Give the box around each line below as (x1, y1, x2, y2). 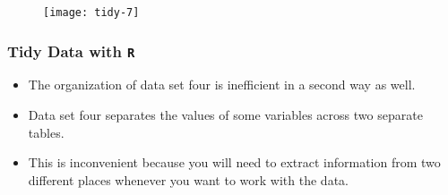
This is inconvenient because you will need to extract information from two (28, 153, 441, 172)
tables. (28, 123, 65, 141)
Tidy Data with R (7, 39, 135, 62)
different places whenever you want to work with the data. (28, 170, 349, 189)
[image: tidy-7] (43, 6, 140, 19)
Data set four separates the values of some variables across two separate (28, 106, 423, 124)
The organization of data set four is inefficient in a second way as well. (28, 75, 416, 94)
